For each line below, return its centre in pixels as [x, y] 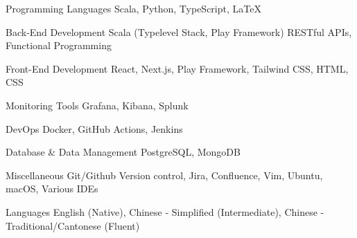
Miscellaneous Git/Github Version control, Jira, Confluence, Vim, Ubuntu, [164, 175]
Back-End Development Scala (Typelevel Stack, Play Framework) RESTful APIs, [179, 31]
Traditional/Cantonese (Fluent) [73, 225]
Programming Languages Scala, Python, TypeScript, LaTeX [133, 8]
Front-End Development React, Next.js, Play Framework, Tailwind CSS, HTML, [177, 68]
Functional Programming [59, 45]
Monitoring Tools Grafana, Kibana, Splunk [97, 105]
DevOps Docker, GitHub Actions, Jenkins [94, 128]
